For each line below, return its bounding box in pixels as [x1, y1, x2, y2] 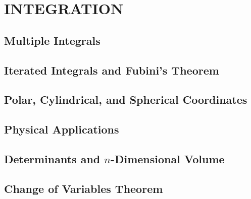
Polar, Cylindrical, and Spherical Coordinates [4, 92, 247, 107]
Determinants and [4, 151, 101, 166]
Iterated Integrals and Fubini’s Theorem [4, 62, 219, 78]
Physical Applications [4, 121, 119, 137]
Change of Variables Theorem [4, 180, 163, 196]
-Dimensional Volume [110, 151, 225, 166]
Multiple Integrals [4, 32, 101, 48]
